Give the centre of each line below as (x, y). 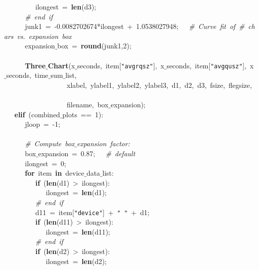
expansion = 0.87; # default (87, 153)
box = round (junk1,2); (94, 46)
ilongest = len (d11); (78, 231)
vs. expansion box (44, 36)
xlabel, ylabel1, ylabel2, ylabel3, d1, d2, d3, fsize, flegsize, (159, 85)
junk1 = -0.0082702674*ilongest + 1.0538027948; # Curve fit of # (134, 26)
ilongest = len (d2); (76, 261)
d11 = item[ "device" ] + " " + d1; (92, 212)
